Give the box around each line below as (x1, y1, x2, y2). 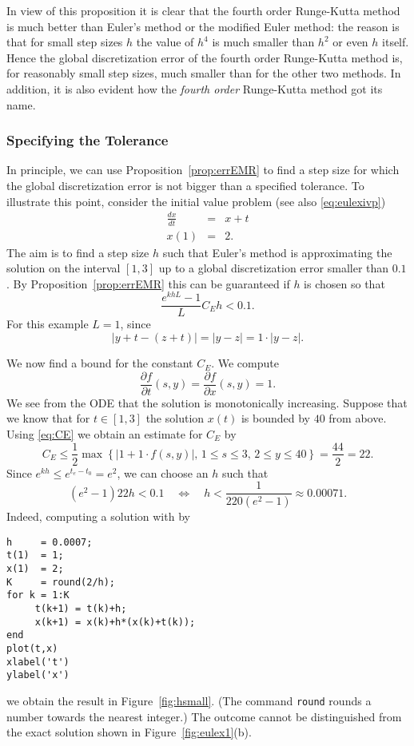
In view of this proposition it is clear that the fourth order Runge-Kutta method (6, 2, 400, 18)
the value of (136, 34, 194, 50)
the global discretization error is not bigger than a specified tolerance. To (6, 177, 364, 193)
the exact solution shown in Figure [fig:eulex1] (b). (6, 724, 252, 740)
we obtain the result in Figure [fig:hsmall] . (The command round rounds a (6, 692, 372, 708)
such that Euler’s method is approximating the (162, 244, 392, 260)
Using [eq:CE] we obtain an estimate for (6, 425, 203, 442)
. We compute (211, 355, 279, 371)
